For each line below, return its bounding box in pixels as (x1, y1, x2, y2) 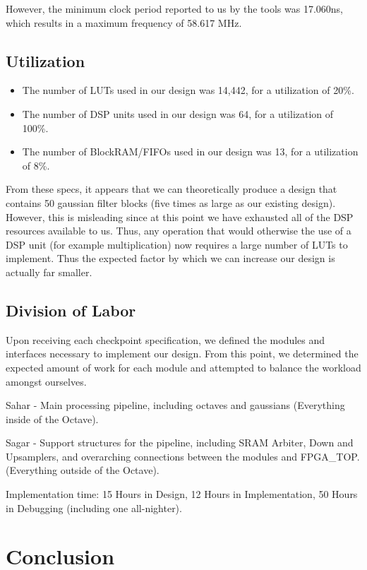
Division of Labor (6, 299, 136, 321)
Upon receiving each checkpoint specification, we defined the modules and (6, 332, 325, 347)
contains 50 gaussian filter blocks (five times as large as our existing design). (6, 195, 336, 210)
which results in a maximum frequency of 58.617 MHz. (6, 15, 242, 30)
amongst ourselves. (6, 374, 87, 388)
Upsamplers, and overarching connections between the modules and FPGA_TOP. (6, 449, 360, 463)
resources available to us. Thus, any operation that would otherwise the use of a (6, 223, 351, 238)
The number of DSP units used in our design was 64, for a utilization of (22, 106, 334, 121)
